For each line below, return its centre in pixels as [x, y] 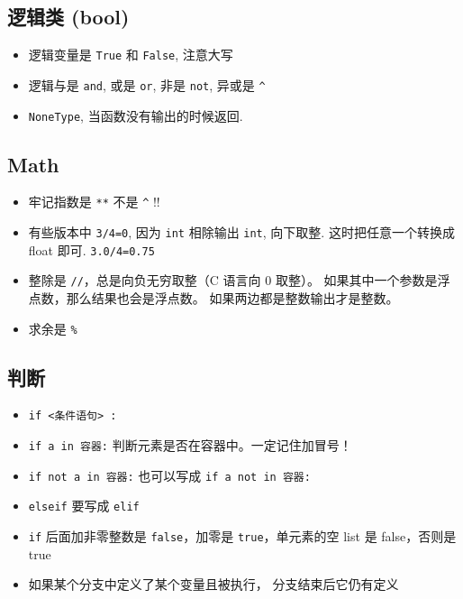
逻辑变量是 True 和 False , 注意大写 [131, 55]
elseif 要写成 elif [84, 506]
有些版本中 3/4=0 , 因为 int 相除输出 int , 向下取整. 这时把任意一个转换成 [241, 232]
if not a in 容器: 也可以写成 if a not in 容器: [169, 475]
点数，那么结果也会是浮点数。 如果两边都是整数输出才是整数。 [213, 298]
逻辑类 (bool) [68, 17]
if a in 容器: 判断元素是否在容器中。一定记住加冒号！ [190, 445]
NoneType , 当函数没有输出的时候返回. [136, 115]
